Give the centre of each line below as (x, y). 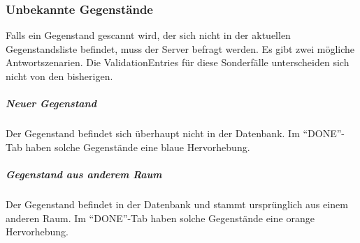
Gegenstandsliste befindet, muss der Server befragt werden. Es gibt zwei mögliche (180, 48)
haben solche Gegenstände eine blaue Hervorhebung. (138, 147)
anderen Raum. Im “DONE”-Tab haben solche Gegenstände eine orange (160, 218)
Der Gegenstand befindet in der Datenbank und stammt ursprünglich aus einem (177, 204)
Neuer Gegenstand (51, 103)
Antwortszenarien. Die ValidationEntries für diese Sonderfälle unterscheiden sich (178, 62)
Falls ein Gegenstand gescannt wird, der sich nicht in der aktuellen (148, 35)
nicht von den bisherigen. (59, 76)
